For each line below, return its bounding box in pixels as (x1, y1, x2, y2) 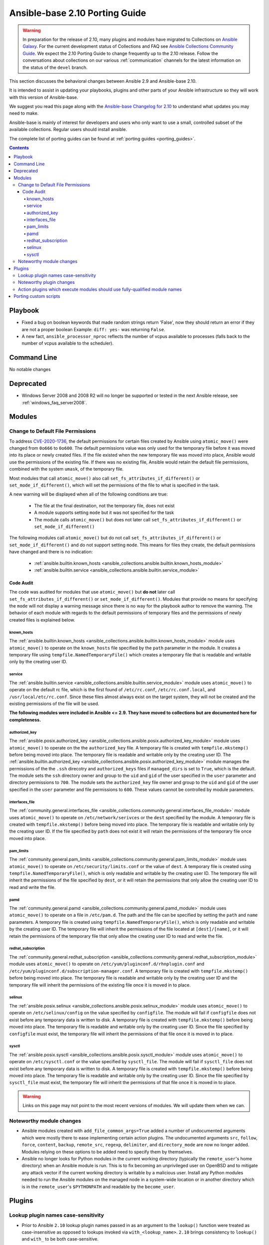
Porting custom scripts (13, 293, 60, 299)
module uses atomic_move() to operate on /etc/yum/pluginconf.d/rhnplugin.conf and (9, 961, 204, 967)
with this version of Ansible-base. (9, 94, 78, 100)
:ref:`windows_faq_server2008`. (21, 399, 87, 405)
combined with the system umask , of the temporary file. (9, 466, 124, 472)
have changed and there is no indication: (9, 549, 93, 555)
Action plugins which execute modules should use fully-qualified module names (18, 286, 182, 292)
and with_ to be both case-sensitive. (21, 1236, 99, 1242)
